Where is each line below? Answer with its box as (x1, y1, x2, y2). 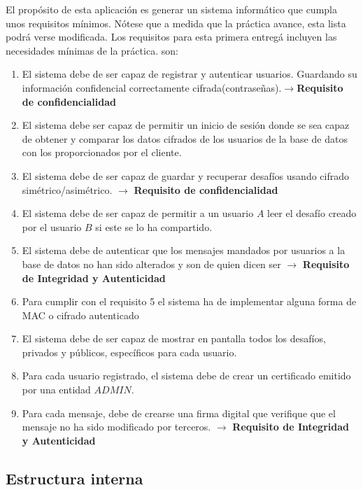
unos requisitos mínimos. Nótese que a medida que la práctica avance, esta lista (6, 15, 346, 30)
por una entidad (22, 382, 91, 397)
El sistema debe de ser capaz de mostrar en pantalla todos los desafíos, (22, 331, 326, 346)
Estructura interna (6, 467, 143, 489)
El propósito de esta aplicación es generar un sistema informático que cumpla (6, 2, 337, 16)
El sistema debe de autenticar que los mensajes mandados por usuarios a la (22, 243, 346, 258)
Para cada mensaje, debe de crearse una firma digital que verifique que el (22, 405, 336, 420)
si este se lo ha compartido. (95, 219, 213, 234)
